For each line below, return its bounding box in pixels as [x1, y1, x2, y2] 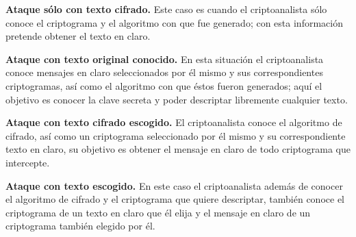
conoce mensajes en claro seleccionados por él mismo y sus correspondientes [5, 65, 323, 79]
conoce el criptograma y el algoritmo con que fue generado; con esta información [5, 15, 343, 29]
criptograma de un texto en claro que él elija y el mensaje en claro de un [5, 205, 311, 219]
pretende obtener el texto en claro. [5, 29, 151, 43]
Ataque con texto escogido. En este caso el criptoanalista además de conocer [5, 178, 343, 192]
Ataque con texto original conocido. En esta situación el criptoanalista [5, 51, 324, 66]
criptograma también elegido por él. [5, 219, 155, 233]
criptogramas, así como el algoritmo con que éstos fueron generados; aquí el [5, 78, 322, 92]
